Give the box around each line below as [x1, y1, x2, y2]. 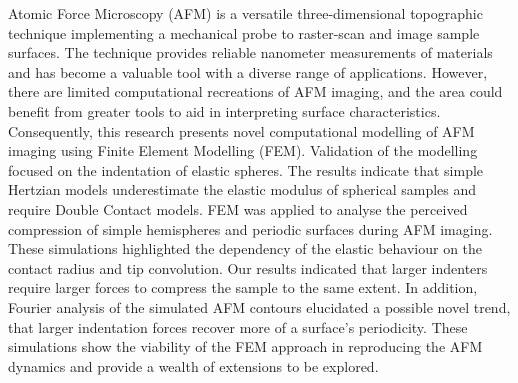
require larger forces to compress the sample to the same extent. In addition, [8, 277, 478, 298]
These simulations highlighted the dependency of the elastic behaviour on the [8, 238, 483, 259]
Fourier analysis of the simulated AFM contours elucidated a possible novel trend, [8, 296, 511, 317]
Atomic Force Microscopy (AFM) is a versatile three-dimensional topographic [8, 3, 483, 23]
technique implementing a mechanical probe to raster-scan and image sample [8, 22, 480, 43]
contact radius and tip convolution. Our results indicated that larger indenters [8, 257, 488, 278]
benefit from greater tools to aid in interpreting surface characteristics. [8, 100, 441, 121]
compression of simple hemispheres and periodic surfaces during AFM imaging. [8, 218, 493, 239]
